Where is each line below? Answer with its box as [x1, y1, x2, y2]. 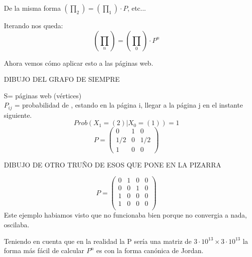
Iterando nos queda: [4, 20, 63, 30]
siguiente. [4, 110, 32, 120]
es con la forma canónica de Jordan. [96, 245, 204, 256]
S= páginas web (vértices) [4, 90, 82, 100]
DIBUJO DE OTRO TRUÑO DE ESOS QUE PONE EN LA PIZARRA [4, 159, 221, 169]
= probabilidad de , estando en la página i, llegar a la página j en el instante [14, 100, 243, 110]
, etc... [127, 3, 146, 13]
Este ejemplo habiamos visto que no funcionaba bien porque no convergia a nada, [4, 210, 247, 220]
